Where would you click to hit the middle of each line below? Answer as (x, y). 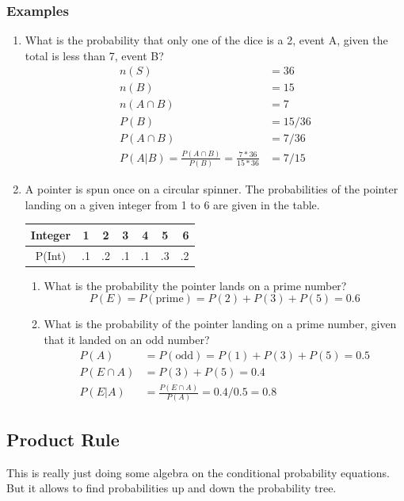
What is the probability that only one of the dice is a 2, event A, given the (206, 40)
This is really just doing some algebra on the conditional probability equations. (198, 472)
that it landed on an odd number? (127, 340)
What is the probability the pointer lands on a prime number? (195, 285)
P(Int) (51, 255)
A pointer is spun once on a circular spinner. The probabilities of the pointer (212, 189)
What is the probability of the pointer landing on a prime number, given (220, 324)
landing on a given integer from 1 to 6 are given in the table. (172, 204)
